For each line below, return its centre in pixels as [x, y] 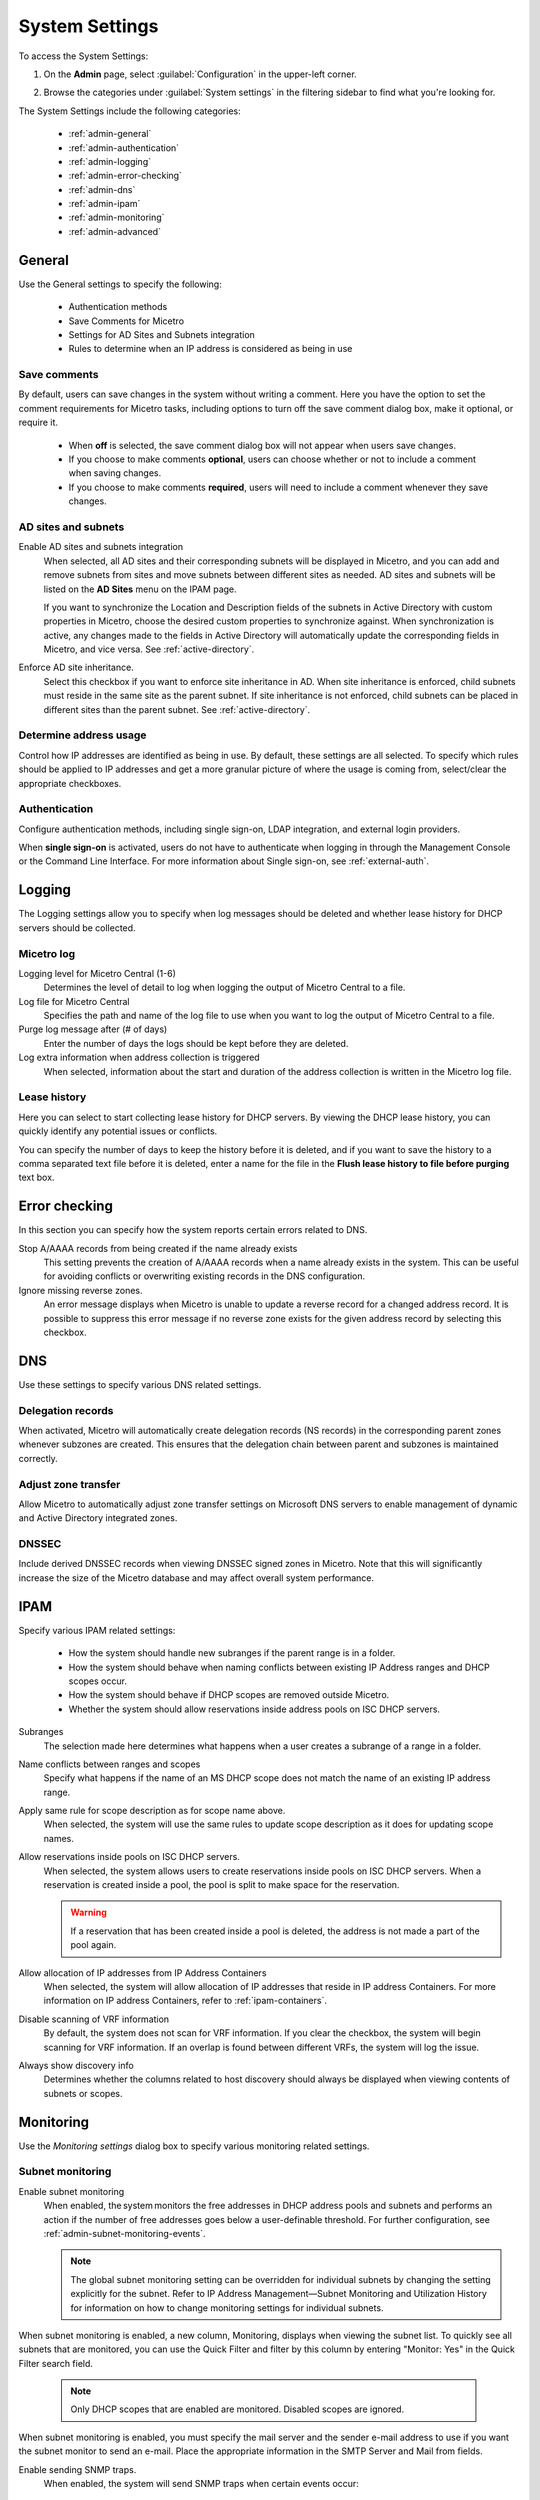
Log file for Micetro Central [74, 1001]
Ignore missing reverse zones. [80, 1290]
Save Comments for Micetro [126, 321]
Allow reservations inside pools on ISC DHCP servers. [129, 1857]
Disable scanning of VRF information [94, 2019]
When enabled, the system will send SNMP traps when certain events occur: [201, 2484]
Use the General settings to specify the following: [120, 284]
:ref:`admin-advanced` [115, 231]
